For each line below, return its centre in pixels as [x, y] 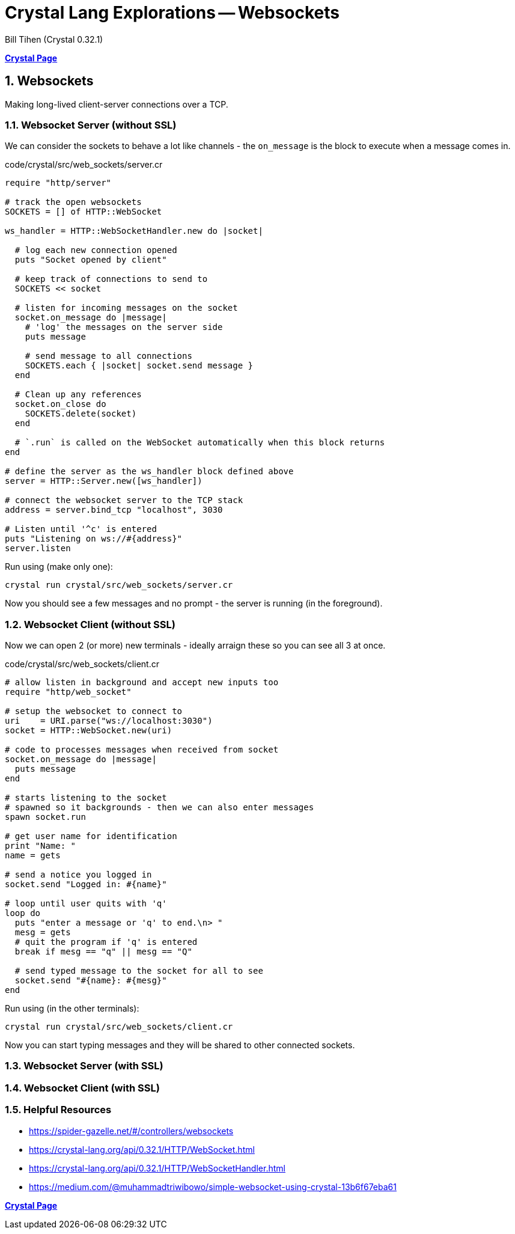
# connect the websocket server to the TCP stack [124, 500]
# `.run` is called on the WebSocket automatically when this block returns [200, 443]
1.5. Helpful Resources [58, 1110]
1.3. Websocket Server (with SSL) [84, 1066]
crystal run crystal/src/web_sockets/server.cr [119, 585]
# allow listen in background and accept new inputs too [142, 683]
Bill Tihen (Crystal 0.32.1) [54, 39]
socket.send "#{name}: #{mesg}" [91, 981]
